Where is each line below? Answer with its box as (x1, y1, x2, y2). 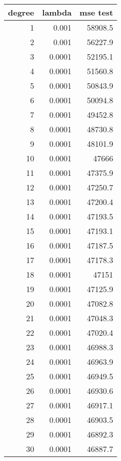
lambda (42, 7, 72, 18)
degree (8, 7, 34, 18)
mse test (79, 7, 113, 18)
